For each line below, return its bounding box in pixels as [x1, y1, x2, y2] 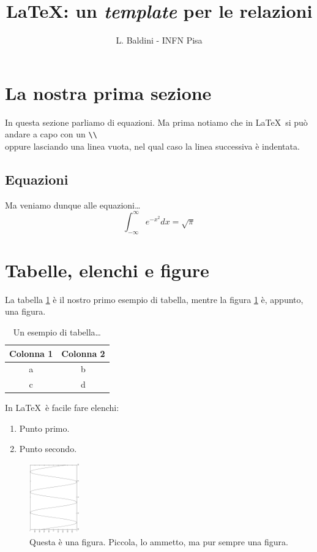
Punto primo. [19, 421, 70, 434]
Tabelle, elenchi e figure [5, 257, 209, 282]
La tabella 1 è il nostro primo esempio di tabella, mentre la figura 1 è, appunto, [5, 293, 304, 305]
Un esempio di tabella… [13, 325, 101, 338]
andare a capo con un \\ [5, 128, 97, 140]
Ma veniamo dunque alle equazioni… [5, 198, 141, 211]
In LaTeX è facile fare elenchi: [5, 401, 119, 414]
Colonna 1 [9, 347, 53, 359]
